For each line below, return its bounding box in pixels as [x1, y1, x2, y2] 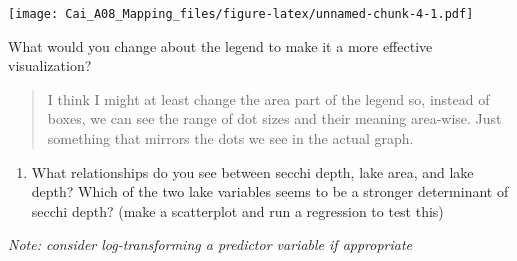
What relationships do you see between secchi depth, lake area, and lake [31, 161, 474, 182]
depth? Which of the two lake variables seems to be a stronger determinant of [31, 181, 509, 202]
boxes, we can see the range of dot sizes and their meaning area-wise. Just [47, 108, 502, 129]
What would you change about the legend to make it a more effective [8, 35, 433, 56]
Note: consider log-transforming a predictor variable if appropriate [8, 234, 413, 255]
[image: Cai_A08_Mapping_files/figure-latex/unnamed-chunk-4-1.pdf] [8, 7, 474, 21]
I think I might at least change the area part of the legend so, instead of [47, 88, 490, 109]
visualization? [8, 55, 92, 76]
